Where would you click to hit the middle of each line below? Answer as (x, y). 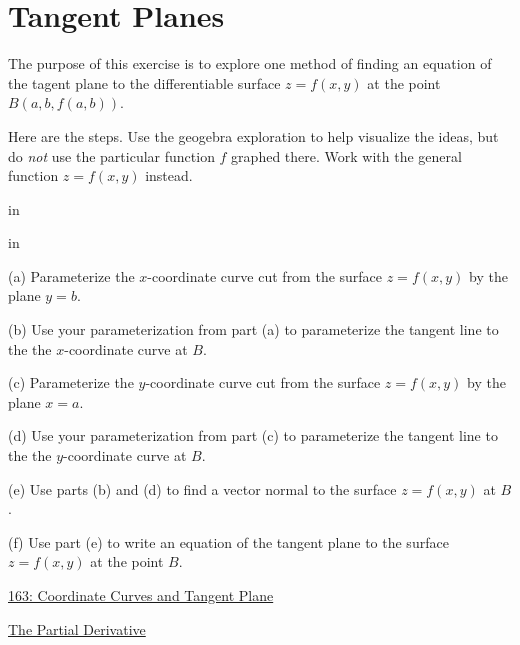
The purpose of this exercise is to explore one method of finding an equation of (250, 63)
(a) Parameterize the (71, 275)
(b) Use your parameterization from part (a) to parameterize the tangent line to (253, 329)
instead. (169, 175)
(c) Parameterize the (71, 382)
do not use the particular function (111, 155)
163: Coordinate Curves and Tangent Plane (141, 595)
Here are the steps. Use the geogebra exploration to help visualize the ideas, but (253, 135)
